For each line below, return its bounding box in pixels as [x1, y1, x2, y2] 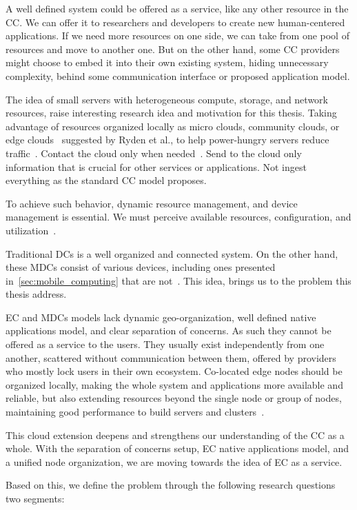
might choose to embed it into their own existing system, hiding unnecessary [6, 55, 329, 70]
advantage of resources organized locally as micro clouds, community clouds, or [6, 119, 340, 133]
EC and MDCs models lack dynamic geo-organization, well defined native [6, 309, 316, 324]
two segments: [6, 491, 65, 505]
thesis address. [6, 287, 67, 301]
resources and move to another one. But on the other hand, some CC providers [6, 41, 340, 56]
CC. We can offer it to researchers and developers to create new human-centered [6, 14, 345, 29]
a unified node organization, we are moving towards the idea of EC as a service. [6, 454, 343, 469]
